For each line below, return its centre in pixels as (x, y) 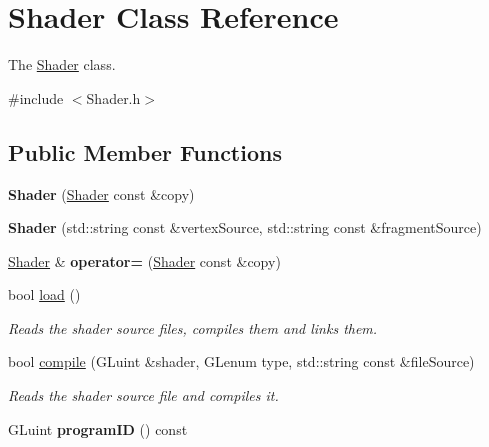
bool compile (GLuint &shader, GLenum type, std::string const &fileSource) (241, 361)
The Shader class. (62, 64)
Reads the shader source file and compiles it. (143, 395)
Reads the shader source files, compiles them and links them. (193, 327)
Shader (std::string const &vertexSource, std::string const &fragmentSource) (245, 227)
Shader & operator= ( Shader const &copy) (144, 260)
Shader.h (113, 97)
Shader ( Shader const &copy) (101, 193)
